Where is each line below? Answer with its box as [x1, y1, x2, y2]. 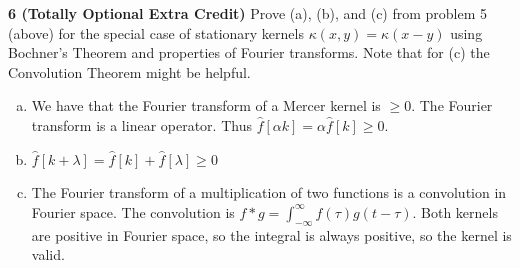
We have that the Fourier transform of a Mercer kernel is [31, 95, 381, 116]
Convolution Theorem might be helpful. [8, 61, 251, 82]
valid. [31, 244, 65, 265]
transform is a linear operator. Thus [31, 114, 252, 135]
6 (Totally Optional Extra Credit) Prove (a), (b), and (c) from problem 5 [8, 3, 488, 23]
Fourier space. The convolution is [31, 201, 235, 222]
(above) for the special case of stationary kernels [8, 22, 304, 43]
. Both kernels [412, 201, 498, 222]
